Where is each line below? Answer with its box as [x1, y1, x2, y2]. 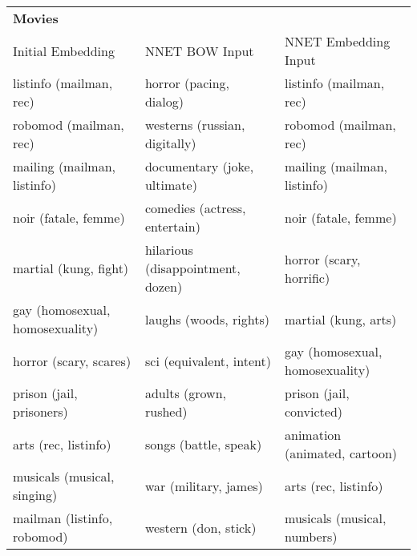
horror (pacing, [144, 74, 230, 92]
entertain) [144, 217, 200, 236]
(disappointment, [144, 259, 241, 277]
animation [285, 425, 342, 444]
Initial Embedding [13, 41, 115, 60]
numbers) [285, 527, 338, 546]
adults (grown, [144, 384, 227, 402]
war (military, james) [144, 476, 263, 495]
